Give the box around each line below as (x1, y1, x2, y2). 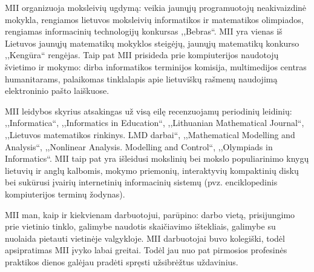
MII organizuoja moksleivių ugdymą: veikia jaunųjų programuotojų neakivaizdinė (5, 1, 307, 13)
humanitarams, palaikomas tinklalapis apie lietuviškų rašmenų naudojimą (5, 72, 278, 85)
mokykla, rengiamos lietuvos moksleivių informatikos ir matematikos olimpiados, (5, 13, 304, 25)
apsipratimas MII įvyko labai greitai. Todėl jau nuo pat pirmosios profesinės (5, 244, 287, 256)
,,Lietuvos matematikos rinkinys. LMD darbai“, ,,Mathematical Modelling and (5, 128, 295, 141)
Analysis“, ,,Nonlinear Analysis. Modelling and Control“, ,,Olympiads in (5, 140, 273, 153)
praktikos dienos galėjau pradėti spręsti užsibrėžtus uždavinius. (5, 255, 238, 268)
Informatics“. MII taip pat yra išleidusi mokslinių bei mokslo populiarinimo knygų (5, 152, 309, 165)
